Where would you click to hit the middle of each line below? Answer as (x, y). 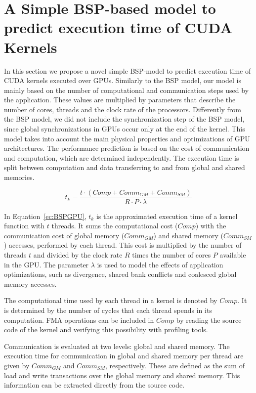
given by (17, 365)
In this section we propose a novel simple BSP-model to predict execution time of (128, 70)
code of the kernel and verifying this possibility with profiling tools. (106, 329)
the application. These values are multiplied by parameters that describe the (120, 100)
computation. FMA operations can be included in (79, 320)
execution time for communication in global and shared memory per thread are (124, 356)
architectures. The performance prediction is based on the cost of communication (127, 148)
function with (24, 226)
